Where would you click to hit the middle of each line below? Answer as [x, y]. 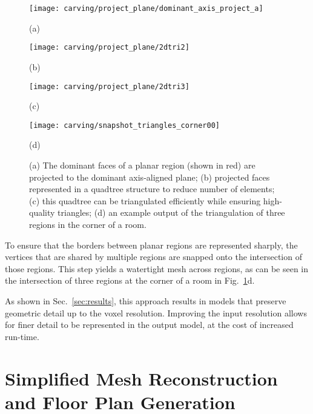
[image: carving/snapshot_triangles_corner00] [124, 125]
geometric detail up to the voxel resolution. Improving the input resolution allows [156, 312]
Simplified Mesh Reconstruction [141, 378]
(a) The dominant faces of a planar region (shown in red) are [142, 165]
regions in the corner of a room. [88, 224]
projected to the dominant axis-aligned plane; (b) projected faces [150, 177]
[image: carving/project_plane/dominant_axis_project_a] [146, 8]
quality [42, 212]
